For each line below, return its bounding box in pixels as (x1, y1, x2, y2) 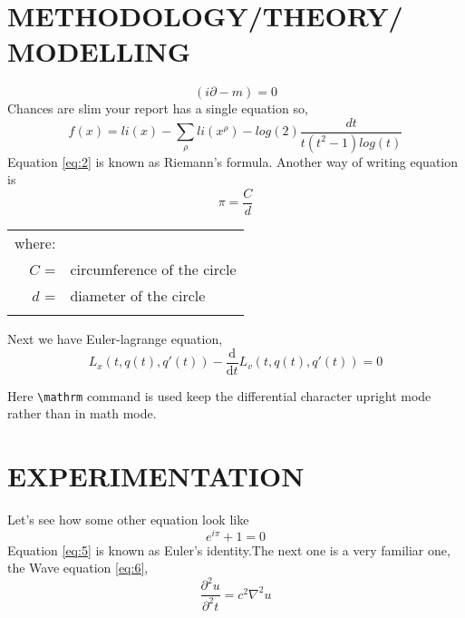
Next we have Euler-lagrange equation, (7, 329, 223, 348)
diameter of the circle (70, 285, 206, 307)
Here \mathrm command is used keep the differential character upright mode (7, 386, 431, 405)
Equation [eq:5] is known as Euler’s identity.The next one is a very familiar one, (7, 540, 450, 559)
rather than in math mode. (7, 404, 157, 423)
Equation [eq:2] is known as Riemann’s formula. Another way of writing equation (7, 152, 459, 171)
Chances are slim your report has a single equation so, (7, 99, 308, 118)
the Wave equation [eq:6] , (7, 558, 149, 577)
